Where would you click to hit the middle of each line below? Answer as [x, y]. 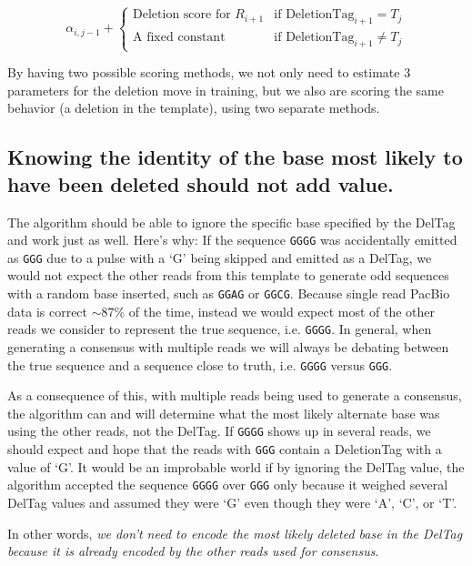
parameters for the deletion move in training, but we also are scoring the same [226, 90]
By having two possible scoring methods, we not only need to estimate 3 [209, 72]
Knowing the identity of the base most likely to [235, 157]
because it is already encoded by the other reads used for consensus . [193, 551]
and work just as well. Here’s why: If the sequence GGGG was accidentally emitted [232, 240]
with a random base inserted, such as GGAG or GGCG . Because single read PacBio [229, 293]
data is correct [48, 311]
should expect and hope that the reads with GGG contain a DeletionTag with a [225, 449]
